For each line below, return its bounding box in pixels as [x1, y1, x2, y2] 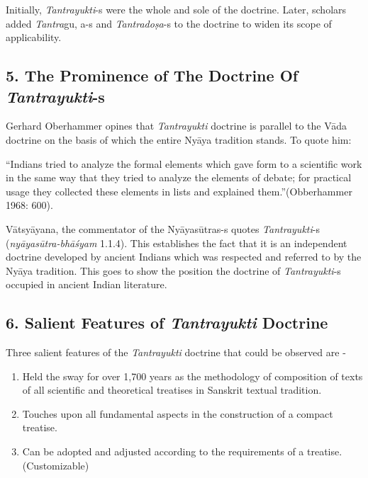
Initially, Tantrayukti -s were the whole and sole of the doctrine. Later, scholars [6, 2, 347, 16]
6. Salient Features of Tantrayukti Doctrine [6, 312, 328, 334]
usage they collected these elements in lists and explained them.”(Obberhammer [6, 183, 352, 198]
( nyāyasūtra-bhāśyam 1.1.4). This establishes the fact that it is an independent [6, 235, 347, 250]
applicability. [6, 30, 62, 45]
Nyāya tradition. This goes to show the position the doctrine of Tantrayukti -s [6, 263, 341, 278]
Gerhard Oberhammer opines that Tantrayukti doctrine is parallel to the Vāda [6, 118, 347, 133]
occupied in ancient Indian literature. [6, 277, 167, 292]
